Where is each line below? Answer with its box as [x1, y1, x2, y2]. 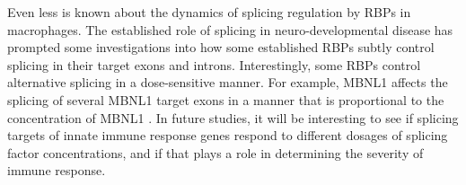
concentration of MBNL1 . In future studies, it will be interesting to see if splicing [7, 108, 459, 127]
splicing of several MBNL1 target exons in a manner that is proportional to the [7, 90, 444, 109]
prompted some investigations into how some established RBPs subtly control [7, 38, 435, 57]
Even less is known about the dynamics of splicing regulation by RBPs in [7, 3, 411, 21]
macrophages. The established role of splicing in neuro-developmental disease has [7, 20, 453, 39]
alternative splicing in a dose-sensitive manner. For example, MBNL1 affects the [7, 73, 448, 92]
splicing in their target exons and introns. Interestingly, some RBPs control [7, 55, 421, 74]
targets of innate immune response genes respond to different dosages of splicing [7, 126, 448, 145]
